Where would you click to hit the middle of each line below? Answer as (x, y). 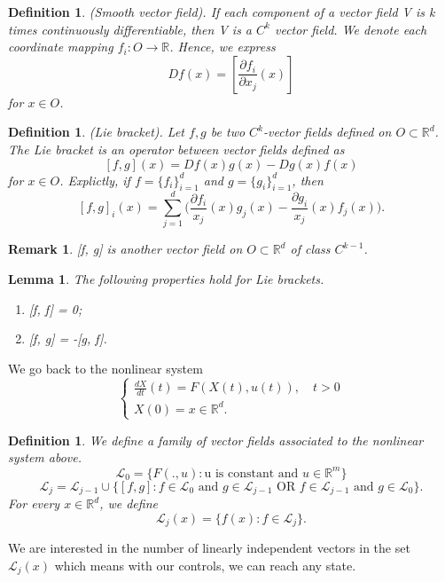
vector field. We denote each (351, 29)
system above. (45, 457)
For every (34, 503)
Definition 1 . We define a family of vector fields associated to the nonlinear (216, 440)
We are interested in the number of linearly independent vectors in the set (209, 548)
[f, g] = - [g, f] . (68, 338)
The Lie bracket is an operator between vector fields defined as (176, 149)
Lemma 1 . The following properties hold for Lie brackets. (166, 279)
